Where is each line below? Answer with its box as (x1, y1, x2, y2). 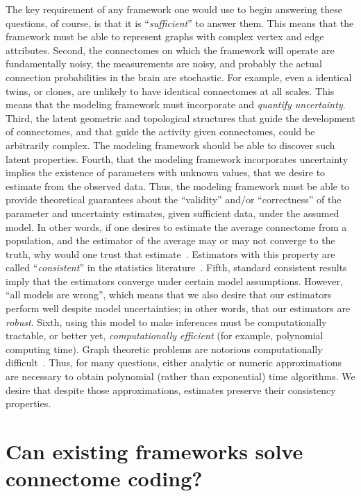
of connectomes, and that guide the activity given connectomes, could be (6, 124, 315, 139)
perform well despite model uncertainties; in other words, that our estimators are (6, 301, 351, 316)
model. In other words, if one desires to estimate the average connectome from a (6, 219, 347, 234)
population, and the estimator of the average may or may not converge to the (6, 233, 335, 248)
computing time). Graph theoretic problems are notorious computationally (6, 341, 323, 356)
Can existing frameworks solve (6, 437, 303, 465)
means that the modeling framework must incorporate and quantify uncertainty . (6, 97, 346, 112)
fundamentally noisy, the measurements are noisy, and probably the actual (6, 56, 322, 71)
